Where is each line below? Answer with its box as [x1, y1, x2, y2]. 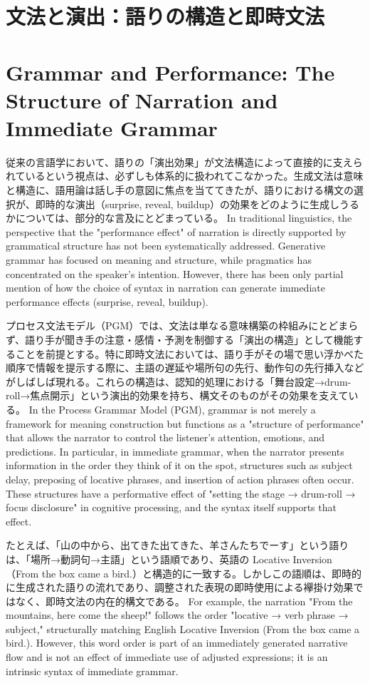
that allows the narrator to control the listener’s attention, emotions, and [6, 430, 325, 445]
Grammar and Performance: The [6, 57, 335, 86]
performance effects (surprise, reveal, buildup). [6, 294, 208, 309]
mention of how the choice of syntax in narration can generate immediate [6, 280, 325, 295]
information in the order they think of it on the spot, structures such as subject [6, 458, 353, 473]
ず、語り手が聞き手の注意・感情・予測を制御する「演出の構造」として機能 [6, 332, 354, 346]
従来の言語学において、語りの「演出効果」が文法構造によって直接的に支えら [6, 154, 363, 169]
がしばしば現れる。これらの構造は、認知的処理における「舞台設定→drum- [6, 374, 351, 389]
